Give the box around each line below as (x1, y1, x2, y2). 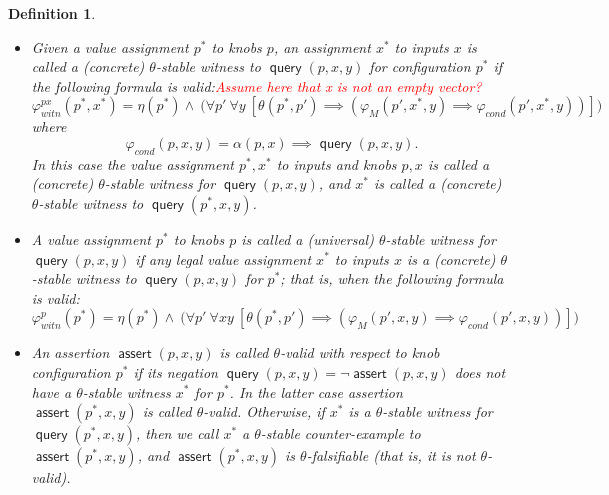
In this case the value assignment (31, 153, 234, 174)
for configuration (369, 56, 471, 77)
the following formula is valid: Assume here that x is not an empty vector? (31, 75, 482, 96)
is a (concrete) (406, 248, 496, 269)
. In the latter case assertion (229, 381, 403, 402)
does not (454, 361, 506, 382)
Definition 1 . (8, 3, 96, 23)
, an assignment (273, 36, 371, 57)
